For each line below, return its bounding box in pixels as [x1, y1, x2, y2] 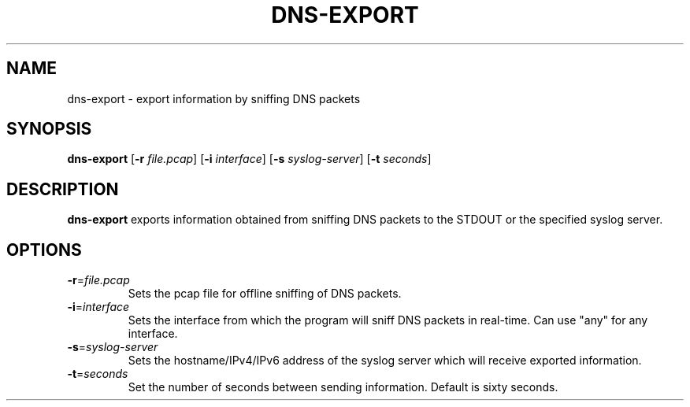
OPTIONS [6, 239, 82, 260]
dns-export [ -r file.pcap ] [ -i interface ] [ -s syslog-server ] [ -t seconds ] [67, 152, 432, 166]
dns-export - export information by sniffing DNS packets [67, 91, 361, 105]
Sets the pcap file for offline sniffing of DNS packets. [128, 287, 402, 301]
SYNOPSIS [6, 119, 92, 139]
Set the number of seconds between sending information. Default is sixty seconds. [128, 380, 558, 394]
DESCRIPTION [6, 179, 119, 199]
